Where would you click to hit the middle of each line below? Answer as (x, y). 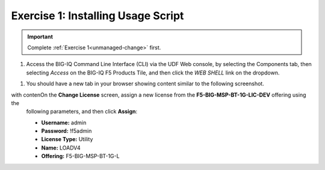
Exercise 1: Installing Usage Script (97, 16)
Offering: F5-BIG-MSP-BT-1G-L (80, 156)
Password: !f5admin (67, 131)
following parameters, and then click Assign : (82, 112)
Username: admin (64, 123)
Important (40, 37)
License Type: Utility (67, 139)
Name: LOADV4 (61, 148)
